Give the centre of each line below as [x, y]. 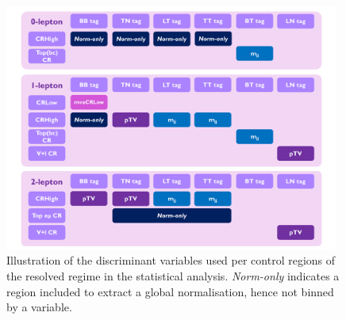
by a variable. [39, 307]
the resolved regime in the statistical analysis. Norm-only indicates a [173, 275]
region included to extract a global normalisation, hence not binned [170, 291]
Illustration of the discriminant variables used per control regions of [171, 260]
